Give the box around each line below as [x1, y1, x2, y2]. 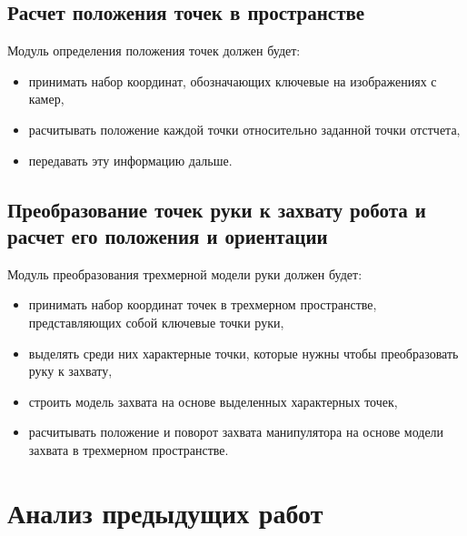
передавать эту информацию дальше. [28, 150, 233, 169]
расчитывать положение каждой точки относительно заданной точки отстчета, [28, 119, 461, 138]
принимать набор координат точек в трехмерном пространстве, [28, 295, 377, 314]
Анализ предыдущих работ [7, 493, 323, 531]
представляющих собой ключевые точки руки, [28, 312, 284, 331]
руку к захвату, [28, 361, 113, 380]
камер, [28, 89, 65, 108]
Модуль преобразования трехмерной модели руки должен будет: [7, 264, 363, 283]
